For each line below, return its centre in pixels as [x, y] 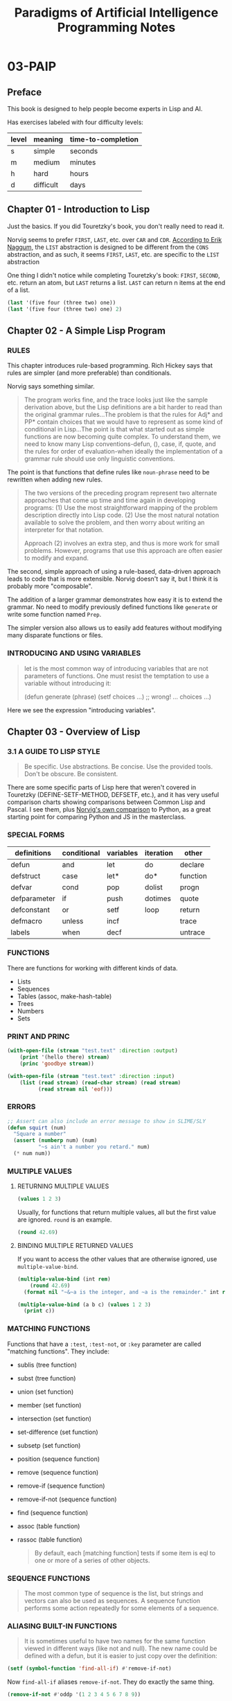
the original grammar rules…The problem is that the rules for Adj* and [123, 415]
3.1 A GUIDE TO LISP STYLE [54, 751]
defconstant [30, 909]
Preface [25, 92]
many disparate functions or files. [55, 635]
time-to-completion [104, 139]
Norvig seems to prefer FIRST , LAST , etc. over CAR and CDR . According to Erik [115, 239]
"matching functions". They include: [58, 1351]
